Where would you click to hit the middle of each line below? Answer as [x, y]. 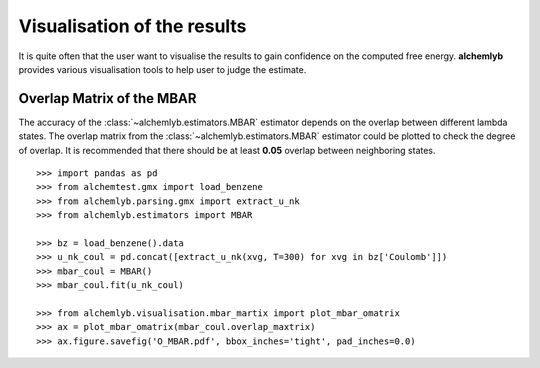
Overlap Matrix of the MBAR [107, 98]
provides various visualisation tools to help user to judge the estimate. [162, 69]
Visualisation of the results [132, 26]
